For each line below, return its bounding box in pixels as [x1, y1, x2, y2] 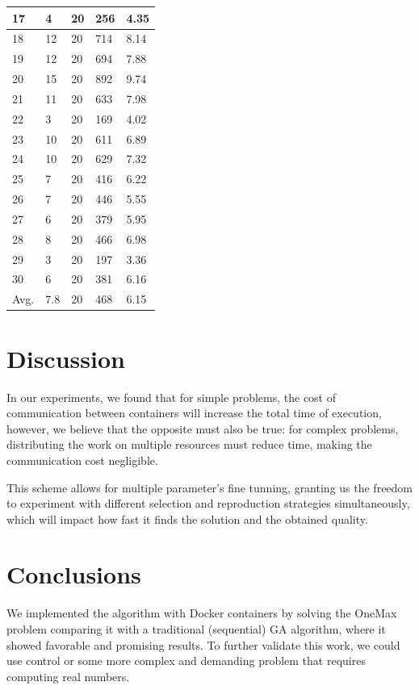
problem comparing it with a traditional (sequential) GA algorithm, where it [6, 621, 386, 637]
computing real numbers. [6, 667, 130, 684]
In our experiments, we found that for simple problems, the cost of [6, 388, 337, 405]
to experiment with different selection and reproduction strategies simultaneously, [6, 495, 410, 512]
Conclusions [6, 558, 141, 591]
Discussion [6, 341, 125, 374]
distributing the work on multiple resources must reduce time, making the [6, 436, 372, 453]
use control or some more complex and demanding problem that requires [6, 652, 366, 669]
